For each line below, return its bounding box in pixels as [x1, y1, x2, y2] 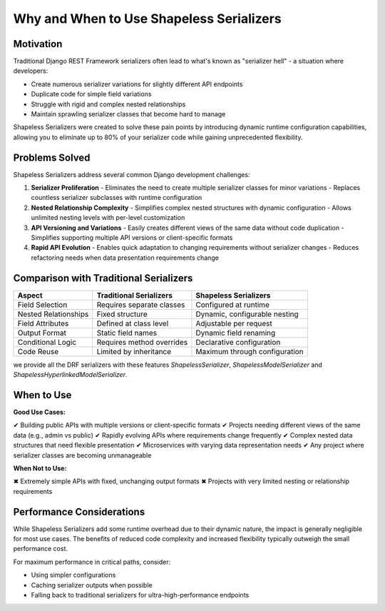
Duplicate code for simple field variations [31, 90, 152, 99]
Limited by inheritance [96, 346, 172, 356]
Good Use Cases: [13, 408, 66, 417]
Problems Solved [13, 151, 91, 163]
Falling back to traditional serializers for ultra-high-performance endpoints [31, 591, 250, 600]
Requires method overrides [96, 337, 188, 347]
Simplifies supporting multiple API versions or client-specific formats [31, 233, 233, 242]
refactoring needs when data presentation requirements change [31, 253, 219, 262]
